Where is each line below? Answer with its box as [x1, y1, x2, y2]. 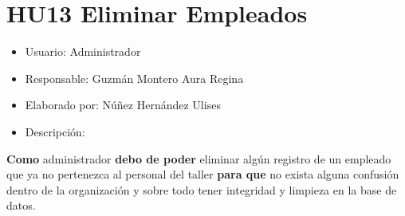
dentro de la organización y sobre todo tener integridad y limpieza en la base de [6, 181, 397, 198]
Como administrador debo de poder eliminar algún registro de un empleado [6, 150, 391, 167]
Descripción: [25, 123, 85, 139]
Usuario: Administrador [25, 43, 141, 60]
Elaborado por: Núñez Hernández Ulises [25, 96, 221, 113]
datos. [6, 197, 36, 214]
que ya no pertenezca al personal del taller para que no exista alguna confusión [6, 166, 399, 183]
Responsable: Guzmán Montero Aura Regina [25, 69, 244, 86]
